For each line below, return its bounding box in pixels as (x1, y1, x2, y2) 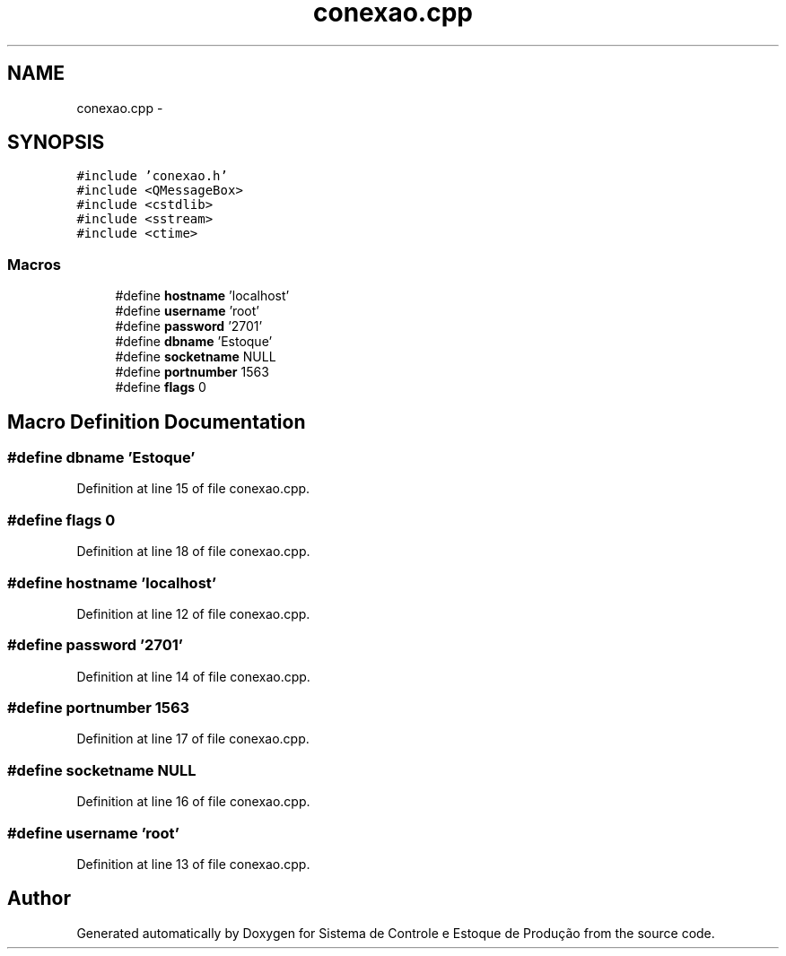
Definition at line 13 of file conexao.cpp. (76, 856, 310, 872)
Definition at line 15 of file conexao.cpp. (76, 481, 310, 497)
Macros (7, 255, 61, 274)
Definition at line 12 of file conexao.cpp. (76, 605, 310, 621)
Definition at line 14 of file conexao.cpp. (76, 668, 310, 684)
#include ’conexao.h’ (76, 169, 228, 184)
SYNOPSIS (7, 131, 105, 154)
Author (7, 887, 71, 910)
